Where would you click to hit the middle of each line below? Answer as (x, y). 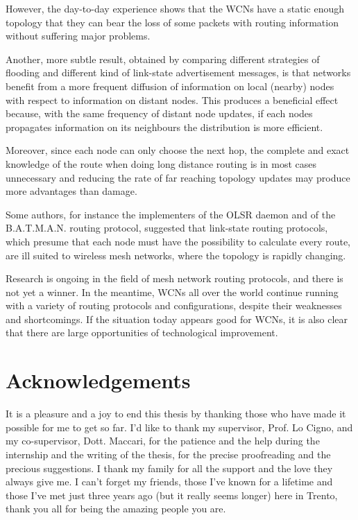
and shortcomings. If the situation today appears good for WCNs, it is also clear (177, 319)
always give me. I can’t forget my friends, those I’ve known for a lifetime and (169, 482)
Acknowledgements (98, 380)
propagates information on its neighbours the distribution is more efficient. (164, 127)
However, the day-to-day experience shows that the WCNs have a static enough (175, 8)
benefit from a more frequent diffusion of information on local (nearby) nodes (170, 86)
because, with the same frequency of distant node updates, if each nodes (159, 113)
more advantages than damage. (71, 191)
